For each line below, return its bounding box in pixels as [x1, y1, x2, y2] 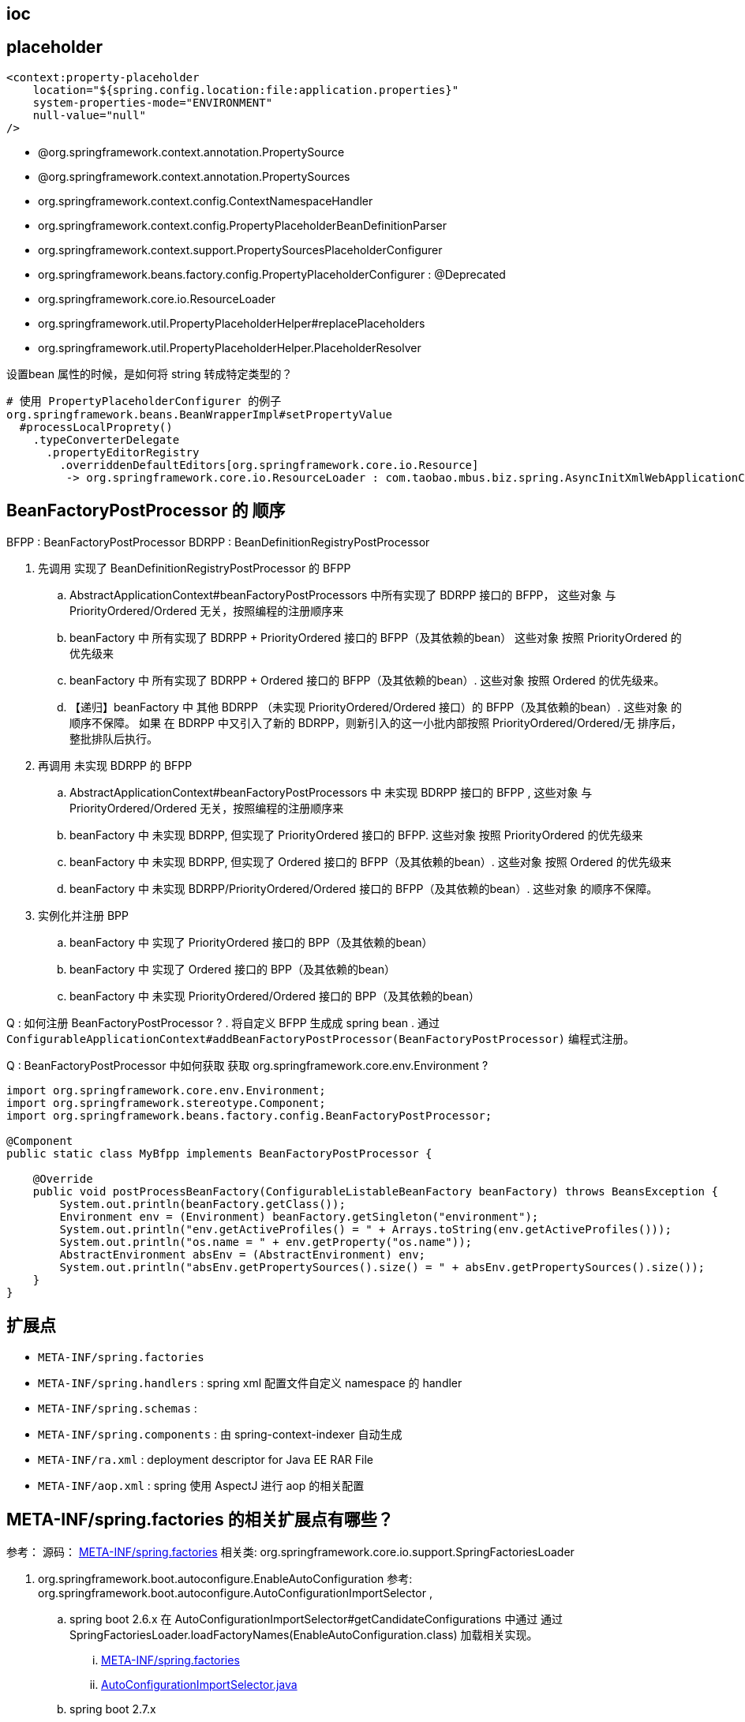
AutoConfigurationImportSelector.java [101, 1678, 298, 1692]
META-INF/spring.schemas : [38, 1401, 197, 1415]
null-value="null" [32, 108, 147, 122]
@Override [32, 1172, 93, 1185]
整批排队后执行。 [69, 731, 158, 745]
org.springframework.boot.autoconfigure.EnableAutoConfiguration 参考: [38, 1572, 413, 1586]
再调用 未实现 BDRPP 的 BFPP [38, 758, 193, 772]
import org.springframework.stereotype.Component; [6, 1096, 326, 1109]
